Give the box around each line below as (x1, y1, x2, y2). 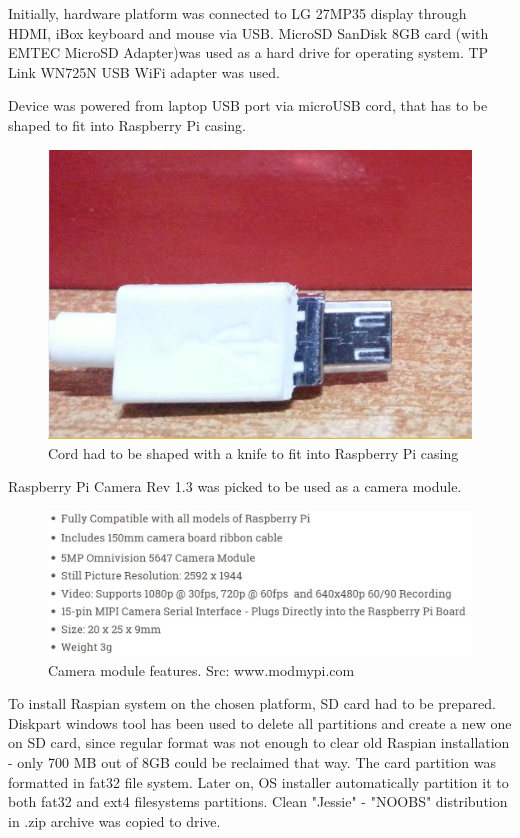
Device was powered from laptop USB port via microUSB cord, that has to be (8, 95, 488, 116)
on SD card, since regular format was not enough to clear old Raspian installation (8, 732, 510, 753)
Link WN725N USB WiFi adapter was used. (8, 61, 280, 82)
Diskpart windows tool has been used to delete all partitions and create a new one (8, 712, 512, 733)
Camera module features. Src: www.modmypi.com (48, 659, 355, 680)
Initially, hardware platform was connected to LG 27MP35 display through (8, 3, 467, 23)
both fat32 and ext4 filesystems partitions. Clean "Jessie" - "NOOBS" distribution (8, 791, 508, 812)
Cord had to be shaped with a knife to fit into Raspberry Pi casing (48, 442, 459, 463)
